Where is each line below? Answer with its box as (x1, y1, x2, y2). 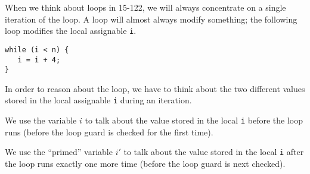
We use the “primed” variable (5, 145, 113, 158)
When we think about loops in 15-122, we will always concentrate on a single (5, 1, 286, 13)
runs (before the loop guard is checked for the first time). (5, 125, 213, 138)
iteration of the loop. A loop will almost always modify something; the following (5, 12, 297, 25)
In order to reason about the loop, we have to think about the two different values (5, 82, 305, 94)
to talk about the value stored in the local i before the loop (85, 114, 303, 126)
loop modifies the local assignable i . (5, 24, 137, 37)
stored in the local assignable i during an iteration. (5, 94, 192, 106)
